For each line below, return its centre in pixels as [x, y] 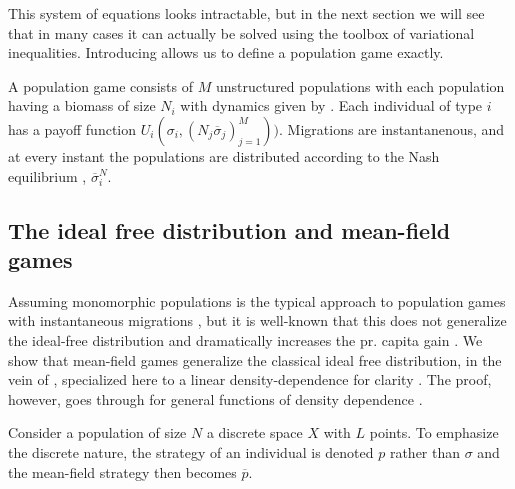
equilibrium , [47, 175]
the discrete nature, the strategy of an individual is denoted [191, 451]
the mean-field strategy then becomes [122, 471]
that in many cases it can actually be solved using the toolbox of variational [241, 32]
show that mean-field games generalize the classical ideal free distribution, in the [255, 359]
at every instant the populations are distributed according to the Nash [224, 155]
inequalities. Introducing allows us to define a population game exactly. [226, 52]
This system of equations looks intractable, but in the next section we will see [246, 13]
